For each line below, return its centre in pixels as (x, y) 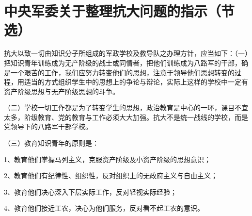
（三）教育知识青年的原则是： (51, 143)
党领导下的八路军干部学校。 (48, 126)
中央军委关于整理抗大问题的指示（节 (119, 11)
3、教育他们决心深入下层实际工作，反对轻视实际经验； (90, 191)
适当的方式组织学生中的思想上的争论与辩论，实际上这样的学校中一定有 (136, 82)
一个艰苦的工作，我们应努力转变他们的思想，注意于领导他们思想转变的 (122, 72)
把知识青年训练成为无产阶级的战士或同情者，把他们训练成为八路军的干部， (123, 62)
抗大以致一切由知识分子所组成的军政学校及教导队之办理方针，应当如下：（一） (126, 53)
